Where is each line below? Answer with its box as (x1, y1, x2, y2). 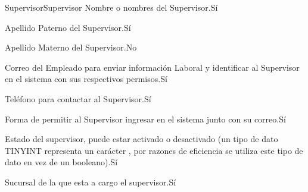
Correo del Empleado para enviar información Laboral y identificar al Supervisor (5, 61, 300, 73)
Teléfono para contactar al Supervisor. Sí (5, 92, 151, 105)
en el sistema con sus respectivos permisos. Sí (5, 73, 167, 85)
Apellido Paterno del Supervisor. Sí (5, 21, 131, 33)
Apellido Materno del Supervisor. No (5, 41, 137, 53)
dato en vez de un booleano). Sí (5, 156, 118, 168)
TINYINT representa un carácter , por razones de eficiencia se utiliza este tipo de (5, 144, 303, 156)
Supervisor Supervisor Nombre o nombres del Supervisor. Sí (5, 1, 218, 13)
